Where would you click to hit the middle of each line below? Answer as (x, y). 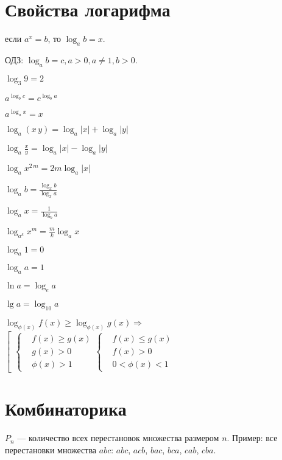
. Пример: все (252, 438)
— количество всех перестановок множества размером (118, 438)
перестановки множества (51, 449)
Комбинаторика (66, 409)
